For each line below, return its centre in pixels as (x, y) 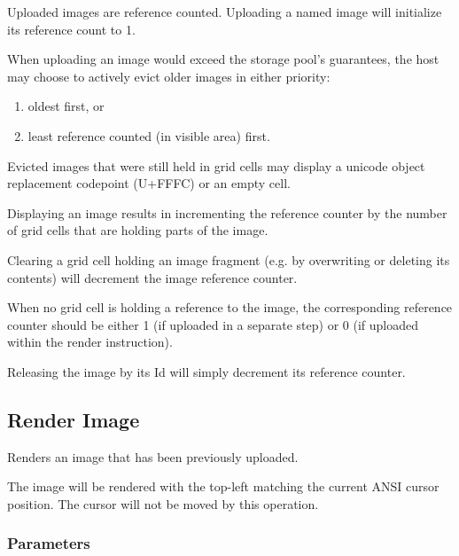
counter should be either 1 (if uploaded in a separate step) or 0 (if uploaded (213, 324)
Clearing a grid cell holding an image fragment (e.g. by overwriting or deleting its (229, 259)
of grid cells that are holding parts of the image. (138, 230)
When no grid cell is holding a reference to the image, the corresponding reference (230, 307)
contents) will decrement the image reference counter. (152, 277)
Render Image (74, 419)
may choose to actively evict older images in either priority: (169, 76)
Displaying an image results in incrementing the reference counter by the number (227, 212)
